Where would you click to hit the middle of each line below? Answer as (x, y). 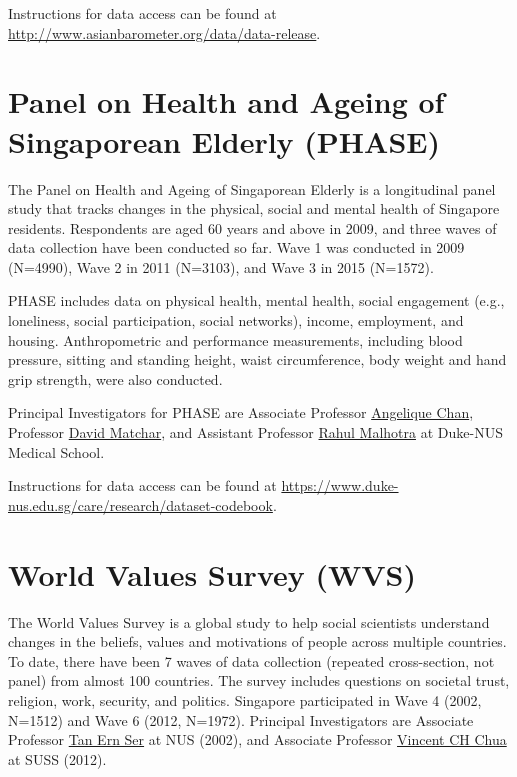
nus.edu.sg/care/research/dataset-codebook (140, 504)
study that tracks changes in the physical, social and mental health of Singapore (254, 208)
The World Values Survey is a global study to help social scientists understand (249, 621)
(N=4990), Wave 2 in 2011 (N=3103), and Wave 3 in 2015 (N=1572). (221, 266)
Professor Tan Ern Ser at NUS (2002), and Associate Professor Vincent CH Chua (257, 739)
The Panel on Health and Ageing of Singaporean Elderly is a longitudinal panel (252, 188)
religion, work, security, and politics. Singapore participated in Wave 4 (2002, (245, 699)
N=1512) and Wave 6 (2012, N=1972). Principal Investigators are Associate (241, 719)
